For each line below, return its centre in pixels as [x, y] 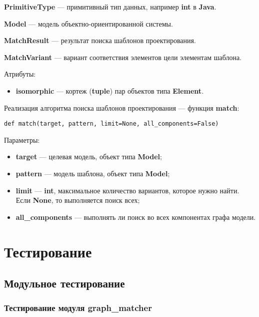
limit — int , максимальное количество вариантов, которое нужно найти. [127, 190]
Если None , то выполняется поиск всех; [78, 200]
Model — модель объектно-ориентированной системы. [88, 23]
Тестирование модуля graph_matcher [78, 308]
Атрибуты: [20, 74]
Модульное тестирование [64, 283]
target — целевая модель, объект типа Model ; [89, 156]
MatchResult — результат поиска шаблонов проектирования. [100, 40]
